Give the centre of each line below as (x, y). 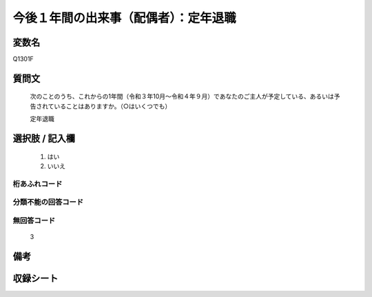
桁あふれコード (38, 184)
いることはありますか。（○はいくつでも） (113, 106)
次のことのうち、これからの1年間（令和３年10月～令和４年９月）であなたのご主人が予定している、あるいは (182, 96)
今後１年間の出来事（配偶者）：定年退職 (125, 18)
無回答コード (34, 221)
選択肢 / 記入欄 (44, 139)
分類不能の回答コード (48, 202)
